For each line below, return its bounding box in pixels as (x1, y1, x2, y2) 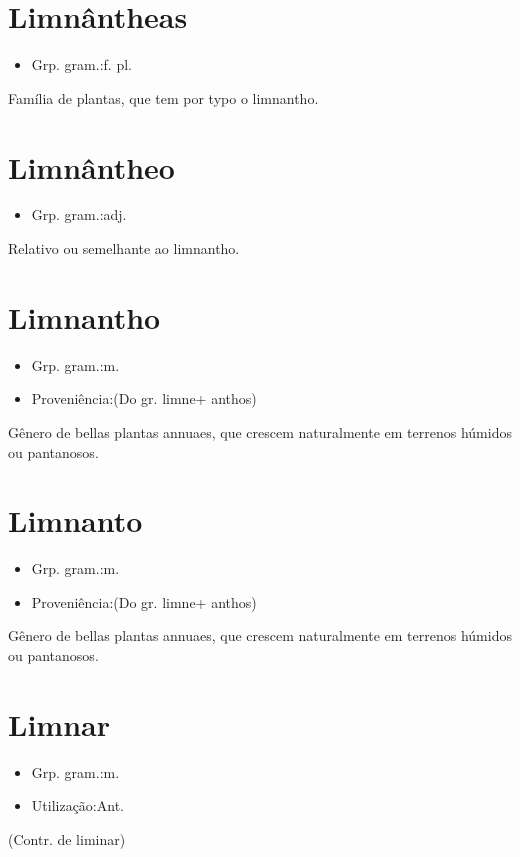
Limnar (8, 703, 110, 744)
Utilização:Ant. (31, 795, 124, 816)
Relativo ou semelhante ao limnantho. (8, 238, 240, 259)
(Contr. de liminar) (8, 828, 126, 849)
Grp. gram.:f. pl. (31, 54, 132, 75)
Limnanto (8, 500, 143, 541)
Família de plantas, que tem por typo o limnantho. (8, 87, 319, 108)
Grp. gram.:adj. (31, 204, 127, 225)
